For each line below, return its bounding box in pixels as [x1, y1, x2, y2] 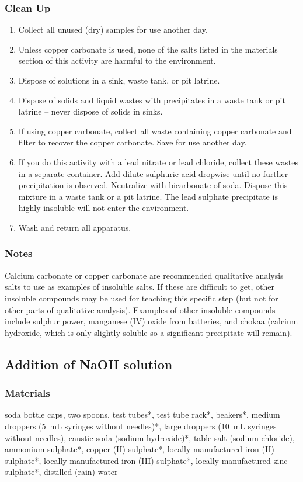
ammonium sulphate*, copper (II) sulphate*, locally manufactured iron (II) [5, 443, 274, 455]
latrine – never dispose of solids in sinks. [18, 105, 163, 117]
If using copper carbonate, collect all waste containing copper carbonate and [18, 124, 292, 137]
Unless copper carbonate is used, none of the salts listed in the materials [18, 43, 278, 55]
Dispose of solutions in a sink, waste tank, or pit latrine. [18, 74, 220, 86]
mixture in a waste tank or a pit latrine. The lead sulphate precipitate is [18, 190, 278, 202]
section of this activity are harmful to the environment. [18, 54, 216, 67]
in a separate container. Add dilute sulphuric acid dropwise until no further [18, 167, 288, 179]
